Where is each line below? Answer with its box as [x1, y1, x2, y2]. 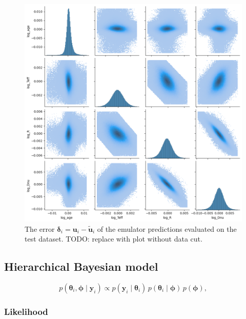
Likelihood [4, 305, 48, 317]
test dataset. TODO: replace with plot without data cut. [25, 233, 202, 244]
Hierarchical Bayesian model [4, 258, 158, 274]
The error [25, 223, 55, 234]
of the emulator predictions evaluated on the [97, 223, 237, 234]
